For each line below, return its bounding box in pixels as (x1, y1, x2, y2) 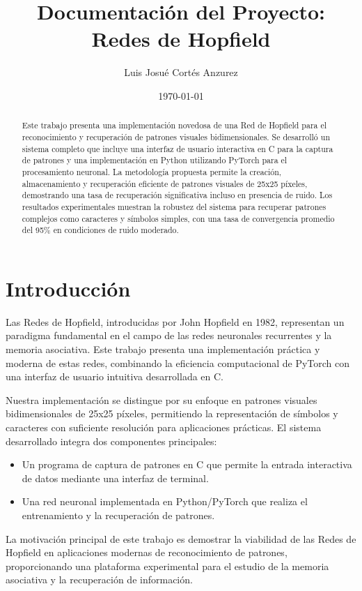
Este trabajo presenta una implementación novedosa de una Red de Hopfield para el (22, 119, 327, 131)
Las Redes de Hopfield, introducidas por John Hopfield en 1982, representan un (6, 314, 345, 329)
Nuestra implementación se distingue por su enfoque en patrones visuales (6, 392, 317, 407)
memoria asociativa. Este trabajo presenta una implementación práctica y (6, 341, 320, 356)
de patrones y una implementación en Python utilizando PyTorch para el (22, 154, 288, 166)
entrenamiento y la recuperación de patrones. (22, 507, 215, 522)
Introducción (6, 274, 131, 302)
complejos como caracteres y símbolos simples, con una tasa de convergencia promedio (22, 212, 335, 224)
